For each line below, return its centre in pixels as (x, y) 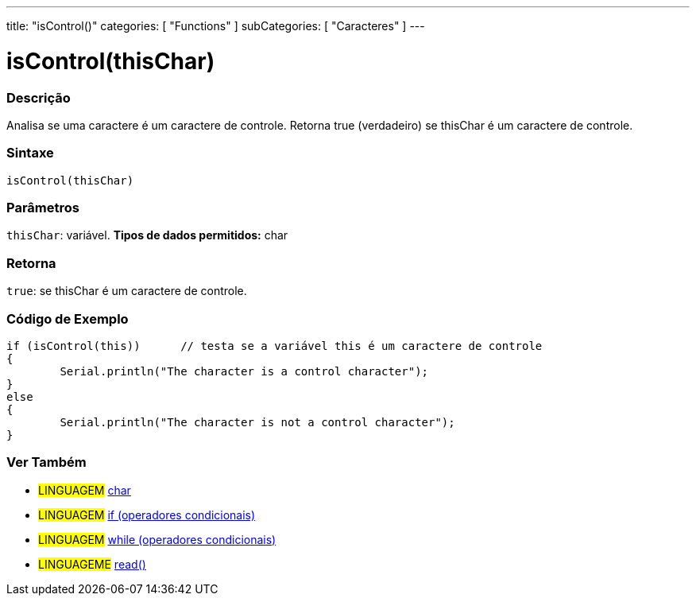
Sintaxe (30, 153)
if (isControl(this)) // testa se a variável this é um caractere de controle (275, 346)
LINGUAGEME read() (92, 564)
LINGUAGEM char (85, 490)
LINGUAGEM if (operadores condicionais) (147, 515)
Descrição (39, 97)
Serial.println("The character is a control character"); (244, 371)
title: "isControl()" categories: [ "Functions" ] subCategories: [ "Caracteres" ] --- (216, 26)
